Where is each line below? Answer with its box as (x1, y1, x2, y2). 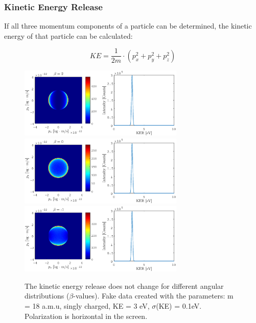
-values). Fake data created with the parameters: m (73, 290, 234, 301)
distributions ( (25, 290, 69, 301)
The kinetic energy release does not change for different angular (25, 280, 224, 291)
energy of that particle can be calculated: (4, 30, 133, 41)
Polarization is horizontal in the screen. (25, 310, 148, 321)
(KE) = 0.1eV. (156, 301, 202, 311)
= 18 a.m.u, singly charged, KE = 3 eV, (25, 301, 150, 311)
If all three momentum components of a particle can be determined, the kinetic (4, 20, 252, 31)
